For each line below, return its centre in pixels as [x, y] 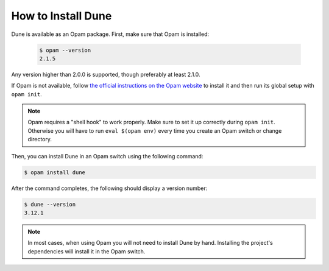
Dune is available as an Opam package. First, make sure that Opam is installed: [110, 34]
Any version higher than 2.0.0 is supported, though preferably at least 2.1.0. [106, 74]
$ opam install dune [55, 172]
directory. [40, 139]
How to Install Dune [62, 16]
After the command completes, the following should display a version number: [109, 188]
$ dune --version [50, 204]
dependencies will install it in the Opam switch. [87, 251]
